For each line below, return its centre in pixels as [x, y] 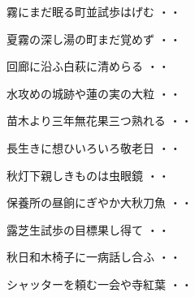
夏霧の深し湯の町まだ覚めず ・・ [94, 39]
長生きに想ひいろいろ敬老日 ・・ [94, 147]
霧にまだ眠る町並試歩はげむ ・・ [94, 11]
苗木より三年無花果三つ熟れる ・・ [100, 121]
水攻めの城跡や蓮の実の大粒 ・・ [94, 93]
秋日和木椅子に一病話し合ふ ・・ [94, 257]
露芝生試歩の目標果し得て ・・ [88, 229]
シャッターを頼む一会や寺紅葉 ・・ [100, 284]
